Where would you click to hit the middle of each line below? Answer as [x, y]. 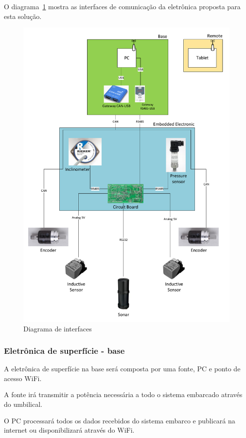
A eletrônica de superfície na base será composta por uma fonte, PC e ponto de [122, 369]
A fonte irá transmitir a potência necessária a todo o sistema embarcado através [123, 394]
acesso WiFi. [23, 378]
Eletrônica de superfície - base [64, 350]
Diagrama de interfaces [58, 329]
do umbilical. [23, 404]
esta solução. [23, 16]
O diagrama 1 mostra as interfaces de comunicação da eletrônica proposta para [122, 6]
